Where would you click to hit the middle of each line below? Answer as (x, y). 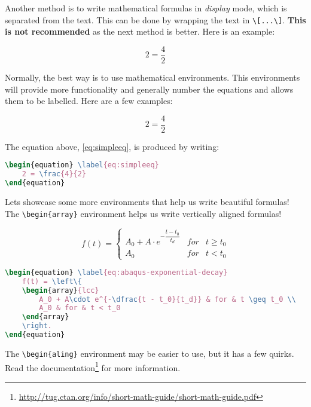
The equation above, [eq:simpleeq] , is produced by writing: (112, 146)
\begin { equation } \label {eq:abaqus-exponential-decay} (116, 272)
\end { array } (45, 317)
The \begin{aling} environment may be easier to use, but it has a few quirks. (150, 353)
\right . (37, 326)
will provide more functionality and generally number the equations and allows (149, 89)
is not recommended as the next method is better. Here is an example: (140, 31)
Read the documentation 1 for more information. (93, 366)
